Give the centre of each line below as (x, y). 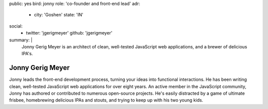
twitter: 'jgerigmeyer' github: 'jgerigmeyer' (69, 33)
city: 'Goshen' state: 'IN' (59, 15)
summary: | (21, 40)
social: (16, 26)
